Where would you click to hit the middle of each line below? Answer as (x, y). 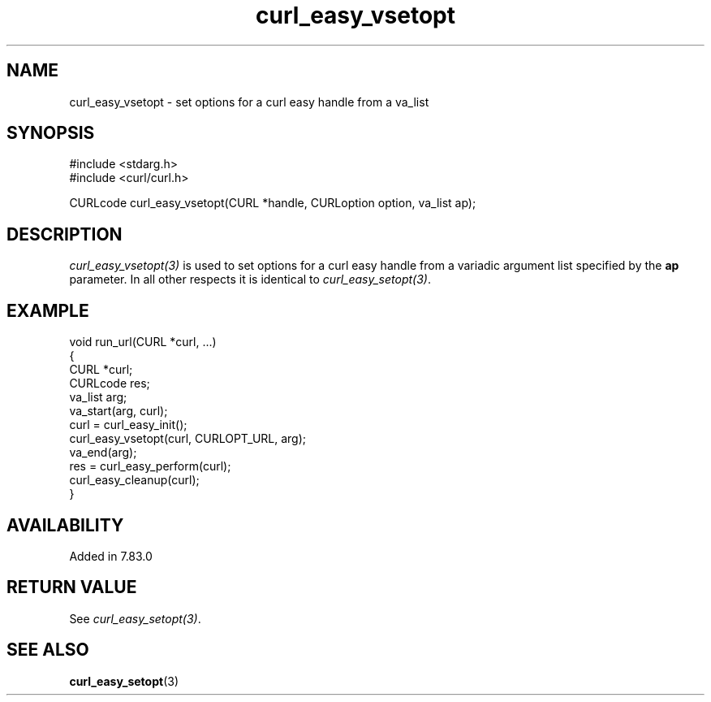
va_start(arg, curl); (118, 411)
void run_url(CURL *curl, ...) (143, 342)
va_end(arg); (103, 453)
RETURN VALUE (72, 587)
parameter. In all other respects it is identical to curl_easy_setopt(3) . (250, 279)
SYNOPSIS (51, 133)
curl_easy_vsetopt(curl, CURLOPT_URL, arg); (188, 439)
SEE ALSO (48, 650)
